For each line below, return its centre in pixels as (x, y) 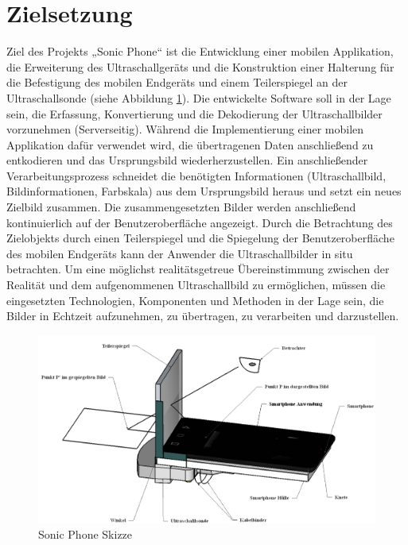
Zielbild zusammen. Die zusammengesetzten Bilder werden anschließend (181, 207)
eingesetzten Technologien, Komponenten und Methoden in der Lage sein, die (195, 300)
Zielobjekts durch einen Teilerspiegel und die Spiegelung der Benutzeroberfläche (200, 238)
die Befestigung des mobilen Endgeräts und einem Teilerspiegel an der (177, 82)
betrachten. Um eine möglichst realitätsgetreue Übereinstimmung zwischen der (198, 269)
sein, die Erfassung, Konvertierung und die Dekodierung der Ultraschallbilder (194, 113)
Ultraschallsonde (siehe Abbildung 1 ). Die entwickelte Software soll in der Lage (199, 97)
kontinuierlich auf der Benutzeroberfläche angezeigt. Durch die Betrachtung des (200, 222)
